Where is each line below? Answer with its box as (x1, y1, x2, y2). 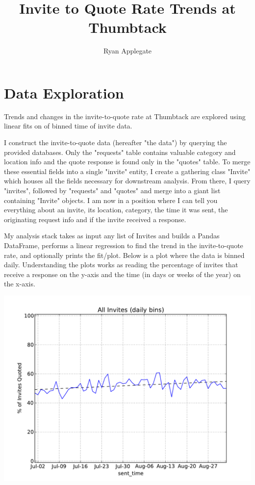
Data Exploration (4, 82, 124, 102)
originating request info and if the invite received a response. (4, 214, 186, 224)
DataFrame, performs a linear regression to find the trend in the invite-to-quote (4, 240, 243, 250)
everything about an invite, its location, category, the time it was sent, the (4, 204, 228, 215)
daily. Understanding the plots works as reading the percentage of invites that (4, 259, 238, 270)
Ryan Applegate (103, 46, 152, 56)
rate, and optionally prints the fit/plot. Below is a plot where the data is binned (4, 250, 245, 260)
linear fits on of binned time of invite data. (4, 121, 132, 131)
